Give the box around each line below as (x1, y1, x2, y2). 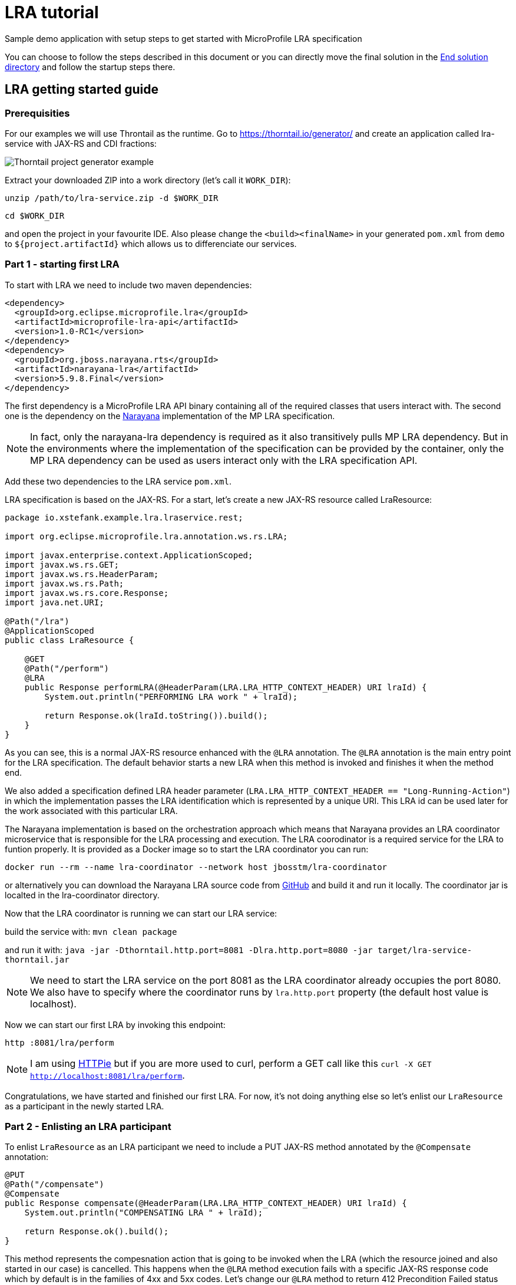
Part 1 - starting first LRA (5, 258, 120, 271)
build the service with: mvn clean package (5, 926, 177, 937)
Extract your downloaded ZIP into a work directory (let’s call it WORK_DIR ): (5, 174, 291, 185)
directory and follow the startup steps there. (5, 61, 176, 72)
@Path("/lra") (5, 616, 70, 626)
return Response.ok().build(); (24, 1227, 169, 1237)
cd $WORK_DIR (5, 210, 65, 220)
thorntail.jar (5, 954, 70, 964)
